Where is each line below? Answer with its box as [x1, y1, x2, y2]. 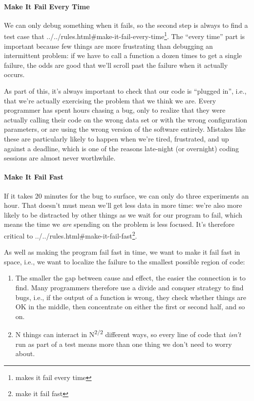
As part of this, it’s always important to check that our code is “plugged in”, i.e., [4, 86, 247, 96]
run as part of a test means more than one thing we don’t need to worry [15, 339, 232, 349]
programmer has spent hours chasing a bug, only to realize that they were [4, 105, 226, 115]
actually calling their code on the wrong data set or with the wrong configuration [4, 114, 248, 124]
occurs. [4, 69, 25, 80]
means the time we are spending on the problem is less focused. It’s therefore [4, 219, 235, 229]
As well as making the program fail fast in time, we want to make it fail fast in [4, 247, 240, 257]
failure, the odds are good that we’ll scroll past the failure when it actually [4, 60, 228, 70]
